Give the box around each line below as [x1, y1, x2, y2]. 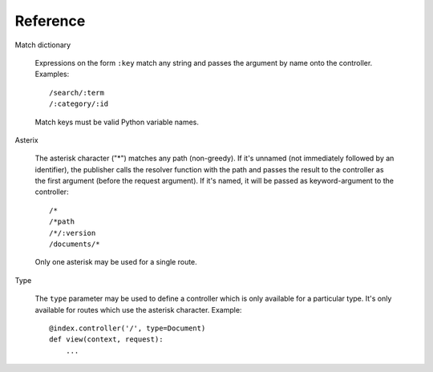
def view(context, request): [49, 335, 164, 344]
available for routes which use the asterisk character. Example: [34, 305, 242, 314]
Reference [14, 12, 86, 30]
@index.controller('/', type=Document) [49, 323, 206, 333]
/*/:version [49, 228, 96, 237]
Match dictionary [14, 40, 71, 50]
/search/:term [49, 88, 104, 97]
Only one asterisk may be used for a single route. [34, 257, 198, 267]
